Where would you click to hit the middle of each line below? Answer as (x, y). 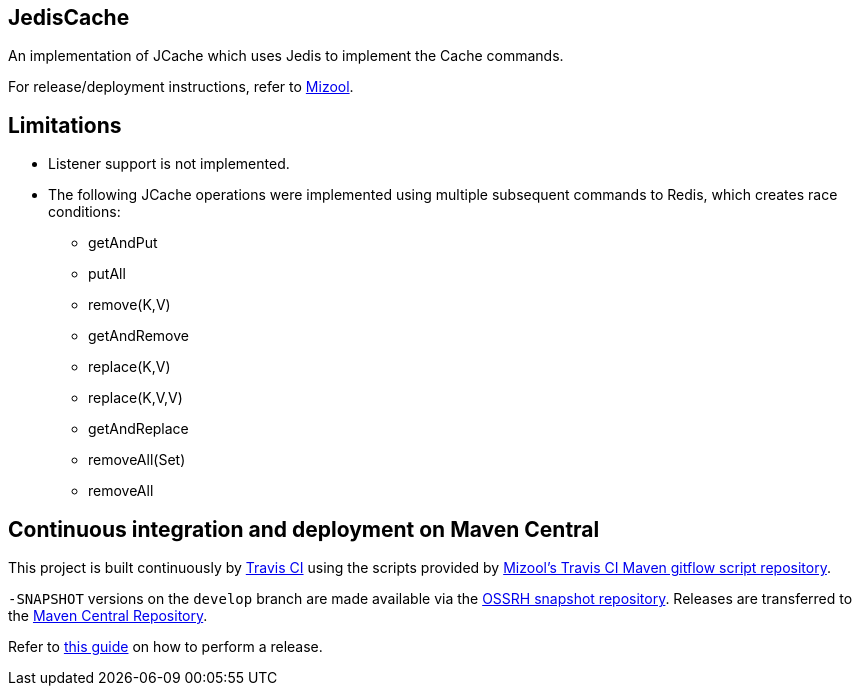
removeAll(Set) (137, 460)
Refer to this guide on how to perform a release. (165, 647)
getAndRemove (138, 336)
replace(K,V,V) (135, 398)
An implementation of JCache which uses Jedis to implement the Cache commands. (286, 56)
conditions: (84, 212)
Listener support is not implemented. (169, 164)
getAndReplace (138, 429)
